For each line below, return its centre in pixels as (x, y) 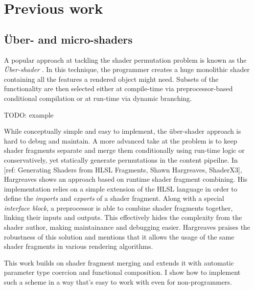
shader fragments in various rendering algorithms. (79, 246)
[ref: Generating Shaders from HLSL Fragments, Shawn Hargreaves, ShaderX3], (123, 169)
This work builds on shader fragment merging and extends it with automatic (119, 262)
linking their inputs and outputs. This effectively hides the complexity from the (123, 217)
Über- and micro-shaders (68, 39)
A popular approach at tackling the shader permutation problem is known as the (125, 60)
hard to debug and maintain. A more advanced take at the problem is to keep (121, 140)
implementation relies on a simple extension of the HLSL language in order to (121, 188)
